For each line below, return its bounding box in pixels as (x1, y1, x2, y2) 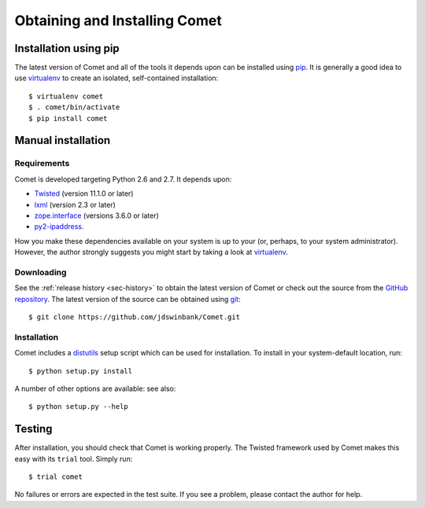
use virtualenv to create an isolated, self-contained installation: (14, 73, 219, 83)
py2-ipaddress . (34, 222, 84, 231)
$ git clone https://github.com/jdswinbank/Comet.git (28, 313, 240, 322)
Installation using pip (14, 42, 120, 55)
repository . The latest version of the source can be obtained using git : (14, 294, 241, 304)
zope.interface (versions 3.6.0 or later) (34, 211, 159, 220)
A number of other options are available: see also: (14, 384, 176, 393)
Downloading (14, 267, 67, 278)
